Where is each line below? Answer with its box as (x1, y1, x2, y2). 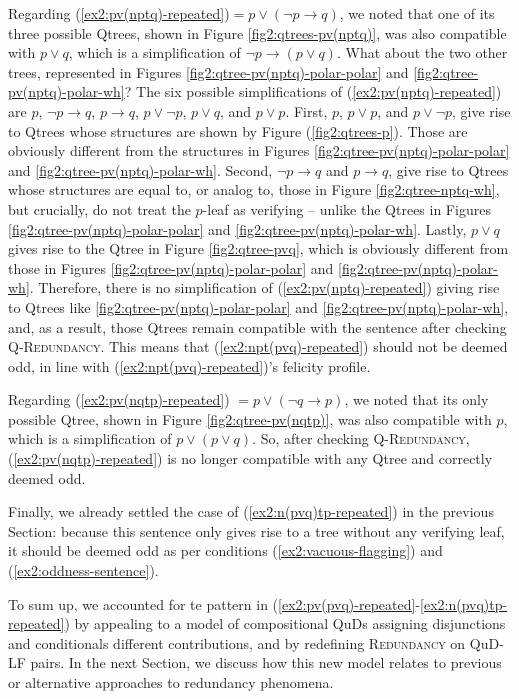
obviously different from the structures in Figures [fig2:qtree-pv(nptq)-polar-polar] (8, 140, 510, 161)
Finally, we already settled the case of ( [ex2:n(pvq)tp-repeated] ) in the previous (8, 501, 494, 522)
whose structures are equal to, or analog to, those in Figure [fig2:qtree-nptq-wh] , (8, 179, 500, 200)
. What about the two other (336, 42, 508, 63)
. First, (285, 100, 328, 121)
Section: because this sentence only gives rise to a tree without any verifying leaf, (8, 520, 505, 541)
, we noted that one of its (339, 3, 495, 23)
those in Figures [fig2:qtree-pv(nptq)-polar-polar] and (8, 257, 334, 278)
